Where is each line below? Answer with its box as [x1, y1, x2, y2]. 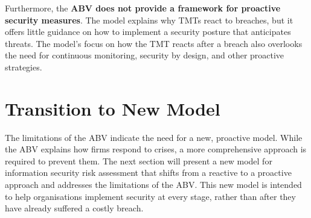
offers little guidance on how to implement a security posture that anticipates [5, 25, 291, 38]
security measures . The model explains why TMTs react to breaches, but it [5, 13, 293, 26]
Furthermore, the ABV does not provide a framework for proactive [5, 2, 281, 14]
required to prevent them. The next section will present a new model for [5, 154, 272, 167]
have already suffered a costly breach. [5, 202, 144, 214]
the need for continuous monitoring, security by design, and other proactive [5, 49, 284, 61]
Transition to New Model [5, 96, 220, 120]
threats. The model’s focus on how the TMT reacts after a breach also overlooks [5, 37, 303, 49]
